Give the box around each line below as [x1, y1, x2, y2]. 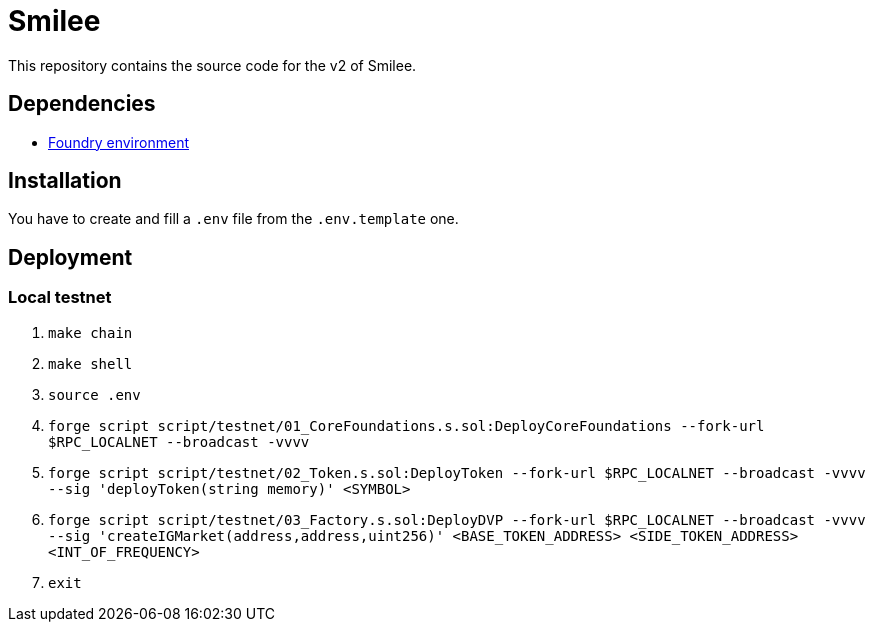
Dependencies [8, 91, 156, 117]
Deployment [8, 244, 133, 270]
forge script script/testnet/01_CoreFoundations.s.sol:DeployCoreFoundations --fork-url [48, 417, 765, 434]
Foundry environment [48, 133, 189, 151]
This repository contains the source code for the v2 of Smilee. [8, 56, 417, 74]
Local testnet [8, 287, 112, 308]
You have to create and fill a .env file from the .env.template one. [8, 210, 459, 228]
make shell [48, 355, 133, 372]
